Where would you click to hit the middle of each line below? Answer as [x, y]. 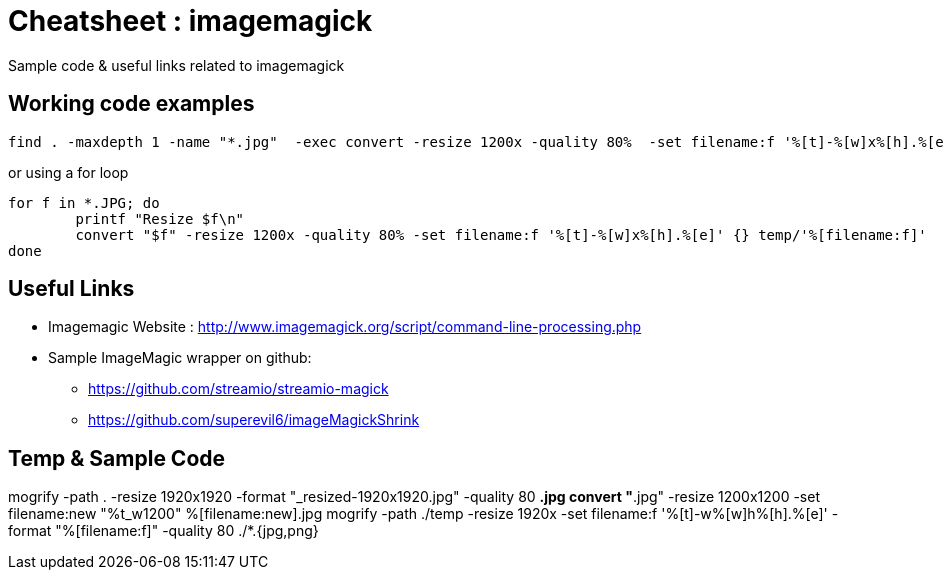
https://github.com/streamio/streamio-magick [238, 389]
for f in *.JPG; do [84, 202]
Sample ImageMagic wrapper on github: [180, 358]
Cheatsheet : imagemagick [190, 21]
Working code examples [131, 104]
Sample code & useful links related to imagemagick [176, 65]
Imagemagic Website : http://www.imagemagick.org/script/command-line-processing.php [345, 327]
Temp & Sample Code [117, 458]
